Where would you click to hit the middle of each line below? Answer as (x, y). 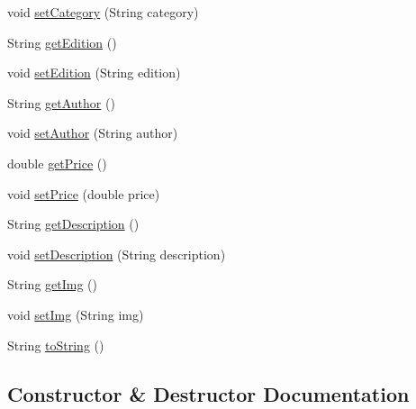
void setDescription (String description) (117, 254)
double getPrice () (57, 163)
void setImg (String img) (76, 314)
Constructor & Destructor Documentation (208, 393)
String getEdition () (62, 42)
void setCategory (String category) (103, 12)
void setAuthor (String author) (93, 133)
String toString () (56, 345)
